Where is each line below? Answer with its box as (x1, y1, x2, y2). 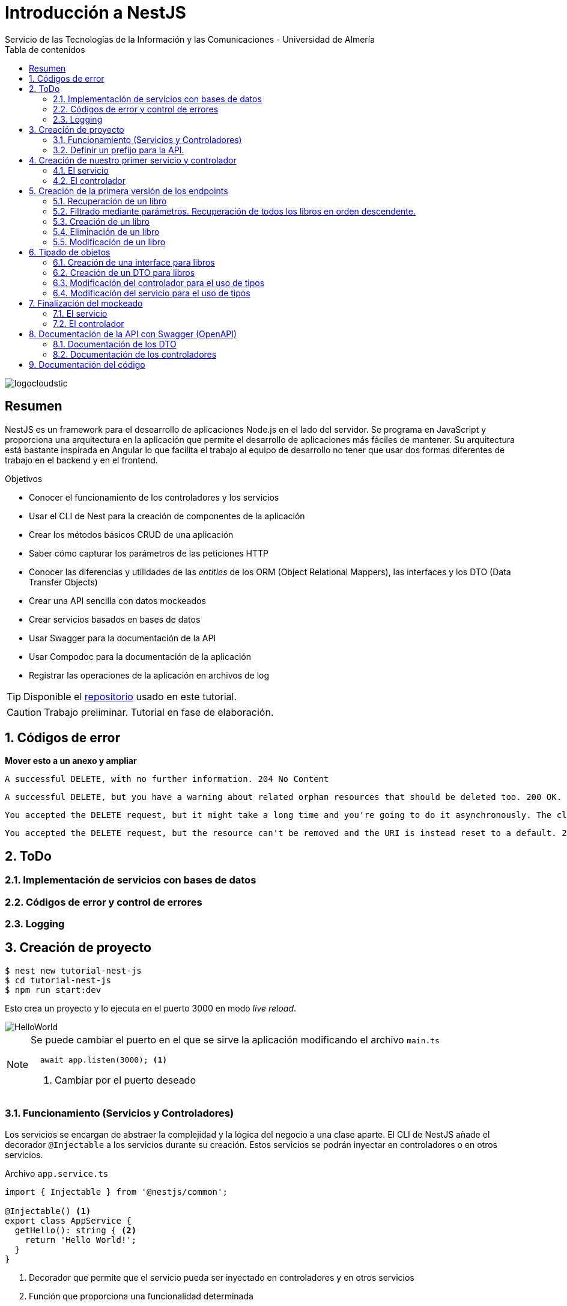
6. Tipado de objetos (29, 246, 111, 257)
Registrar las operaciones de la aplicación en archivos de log (29, 670, 269, 680)
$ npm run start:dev (5, 984, 102, 995)
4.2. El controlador (53, 175, 126, 186)
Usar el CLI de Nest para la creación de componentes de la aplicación (29, 510, 305, 521)
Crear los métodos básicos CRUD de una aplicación (29, 529, 234, 540)
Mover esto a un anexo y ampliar (5, 755, 137, 766)
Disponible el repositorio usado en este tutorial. (23, 690, 237, 703)
